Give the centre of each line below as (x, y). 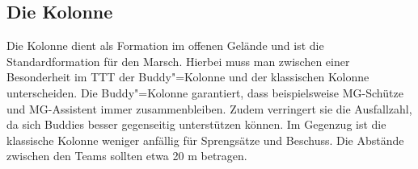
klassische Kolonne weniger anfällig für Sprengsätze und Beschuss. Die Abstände (205, 140)
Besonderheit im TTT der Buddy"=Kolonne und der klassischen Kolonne (188, 77)
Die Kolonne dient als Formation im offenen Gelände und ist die (165, 45)
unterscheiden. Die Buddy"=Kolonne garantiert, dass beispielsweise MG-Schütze (205, 92)
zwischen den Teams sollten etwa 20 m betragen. (127, 156)
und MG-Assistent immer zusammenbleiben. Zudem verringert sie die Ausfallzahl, (209, 108)
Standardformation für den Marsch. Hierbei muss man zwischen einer (178, 61)
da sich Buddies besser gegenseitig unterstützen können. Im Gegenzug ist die (196, 124)
